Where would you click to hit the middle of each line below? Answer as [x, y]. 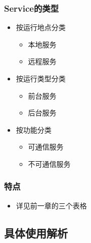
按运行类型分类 [41, 78]
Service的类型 [32, 8]
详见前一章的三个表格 [51, 205]
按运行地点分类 [41, 27]
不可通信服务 [49, 163]
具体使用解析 [36, 233]
